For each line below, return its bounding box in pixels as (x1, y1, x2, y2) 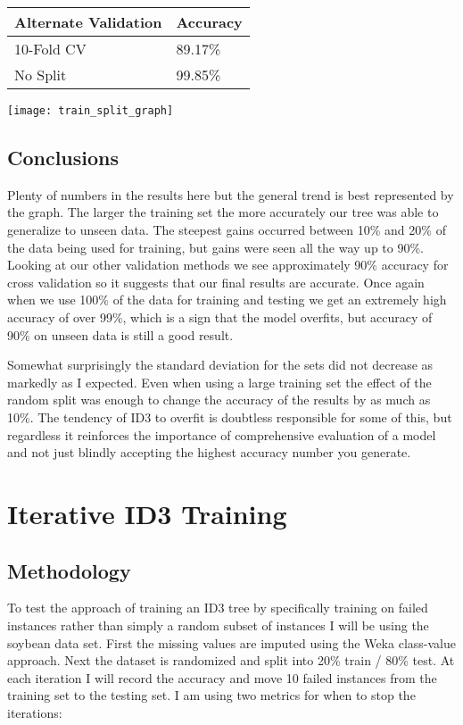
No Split (14, 64, 67, 85)
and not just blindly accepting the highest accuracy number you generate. (7, 443, 411, 462)
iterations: (7, 703, 62, 721)
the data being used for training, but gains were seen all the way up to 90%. (7, 237, 425, 256)
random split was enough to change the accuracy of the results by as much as (7, 390, 431, 409)
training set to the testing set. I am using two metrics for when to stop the (7, 686, 416, 704)
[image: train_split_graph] (7, 104, 174, 117)
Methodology (7, 556, 131, 584)
